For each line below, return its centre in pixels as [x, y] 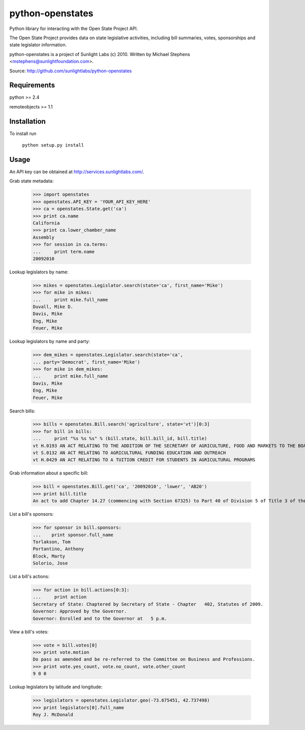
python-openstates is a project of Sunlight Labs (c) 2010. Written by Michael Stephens [100, 54]
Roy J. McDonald [53, 714]
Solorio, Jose [50, 563]
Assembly [44, 237]
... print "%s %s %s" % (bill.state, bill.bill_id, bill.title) [120, 439]
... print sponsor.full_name [73, 535]
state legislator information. [38, 45]
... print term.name [64, 251]
